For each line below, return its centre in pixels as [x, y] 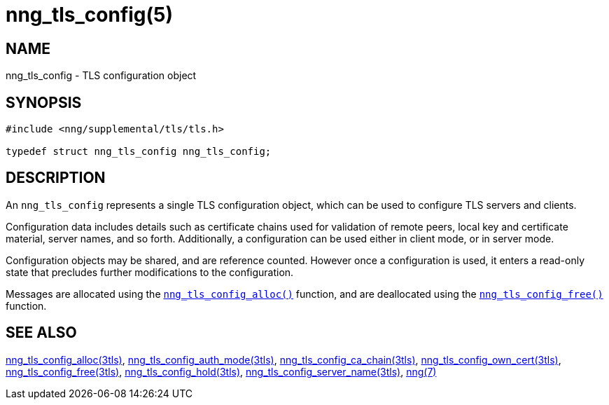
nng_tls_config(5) [90, 15]
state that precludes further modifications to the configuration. [150, 272]
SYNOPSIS [44, 102]
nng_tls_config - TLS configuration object [101, 76]
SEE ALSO [41, 333]
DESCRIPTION [56, 178]
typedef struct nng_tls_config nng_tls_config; [139, 152]
